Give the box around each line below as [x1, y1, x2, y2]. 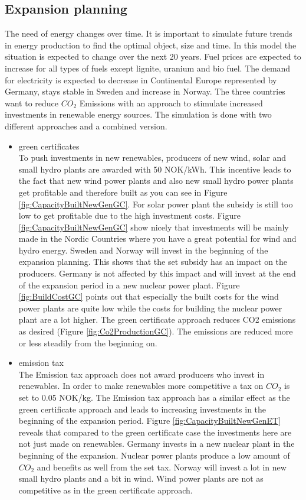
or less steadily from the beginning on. [18, 336, 157, 349]
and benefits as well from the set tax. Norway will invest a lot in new [37, 460, 287, 473]
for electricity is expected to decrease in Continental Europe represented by [5, 73, 277, 86]
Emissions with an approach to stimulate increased [79, 96, 263, 109]
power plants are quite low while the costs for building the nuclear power [18, 301, 282, 314]
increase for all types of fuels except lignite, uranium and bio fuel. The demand [5, 61, 291, 74]
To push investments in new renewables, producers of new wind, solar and [18, 151, 287, 164]
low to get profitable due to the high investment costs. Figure [18, 209, 241, 222]
